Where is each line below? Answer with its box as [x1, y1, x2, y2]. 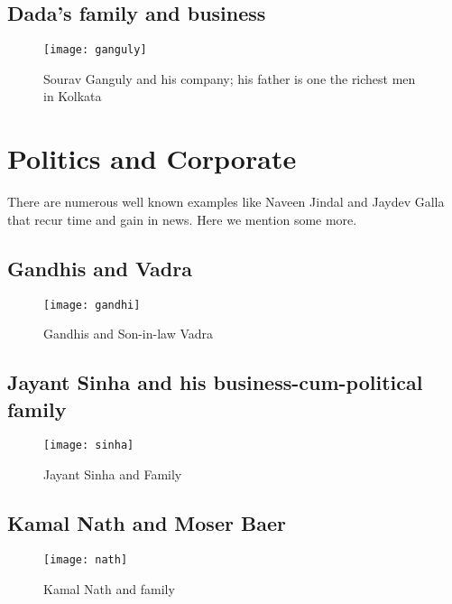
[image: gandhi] [43, 298, 141, 311]
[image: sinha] [43, 439, 134, 452]
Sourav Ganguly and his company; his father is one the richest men [43, 69, 416, 88]
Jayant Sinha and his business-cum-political [7, 368, 423, 396]
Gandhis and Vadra [7, 254, 192, 282]
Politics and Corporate [7, 140, 297, 177]
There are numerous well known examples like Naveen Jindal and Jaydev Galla [7, 192, 445, 211]
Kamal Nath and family [43, 579, 175, 598]
